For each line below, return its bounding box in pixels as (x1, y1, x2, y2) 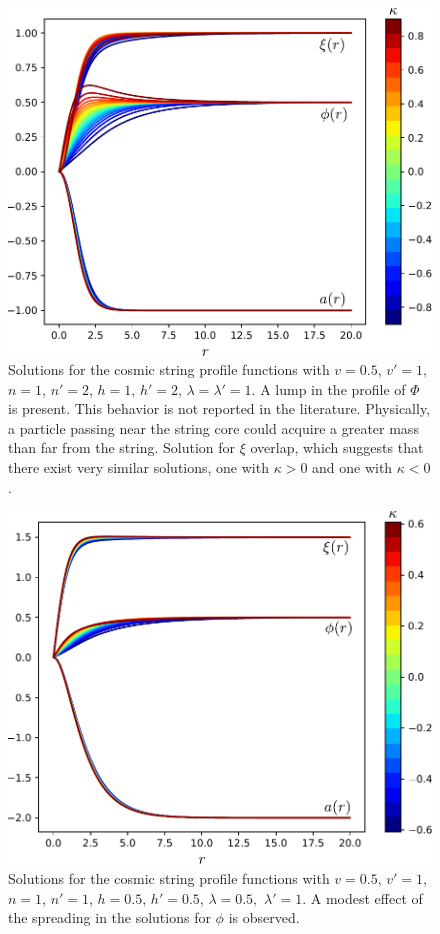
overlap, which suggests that (250, 437, 424, 458)
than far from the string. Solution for (8, 437, 236, 458)
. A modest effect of (302, 887, 423, 908)
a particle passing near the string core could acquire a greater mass (8, 417, 419, 438)
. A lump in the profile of (251, 378, 406, 399)
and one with (312, 457, 393, 478)
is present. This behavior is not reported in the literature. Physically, (8, 398, 431, 419)
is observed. (228, 907, 300, 928)
